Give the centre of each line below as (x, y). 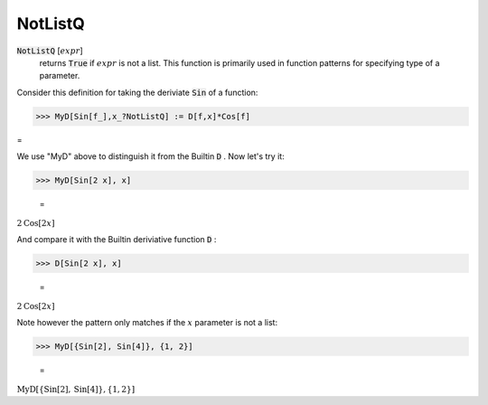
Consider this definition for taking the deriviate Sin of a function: (137, 92)
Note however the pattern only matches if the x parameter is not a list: (147, 322)
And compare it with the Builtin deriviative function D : (117, 240)
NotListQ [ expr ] (50, 51)
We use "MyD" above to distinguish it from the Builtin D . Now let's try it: (150, 156)
